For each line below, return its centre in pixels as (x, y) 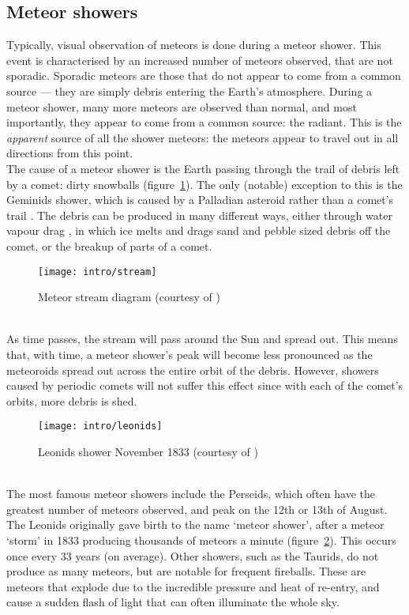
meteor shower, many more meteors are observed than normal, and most (182, 106)
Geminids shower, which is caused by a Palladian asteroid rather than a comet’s (200, 200)
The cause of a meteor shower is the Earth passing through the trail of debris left (203, 168)
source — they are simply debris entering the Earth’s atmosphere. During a (189, 91)
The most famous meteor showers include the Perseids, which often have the (191, 494)
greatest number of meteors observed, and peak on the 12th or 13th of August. (197, 509)
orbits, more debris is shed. (72, 400)
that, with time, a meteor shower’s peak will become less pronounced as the (189, 354)
